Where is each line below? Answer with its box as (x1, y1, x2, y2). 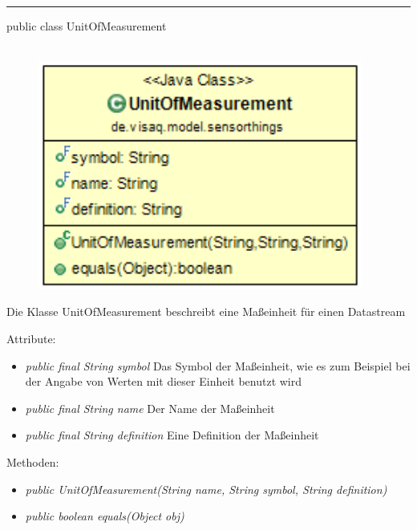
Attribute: (6, 330, 56, 347)
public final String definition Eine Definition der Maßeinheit (25, 427, 319, 443)
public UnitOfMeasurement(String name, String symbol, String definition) (25, 480, 387, 497)
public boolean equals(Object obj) (25, 508, 184, 524)
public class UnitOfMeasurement (6, 18, 167, 34)
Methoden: (6, 453, 59, 470)
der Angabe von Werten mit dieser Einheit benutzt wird (25, 373, 302, 390)
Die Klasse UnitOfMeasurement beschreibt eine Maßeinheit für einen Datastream (6, 303, 406, 320)
